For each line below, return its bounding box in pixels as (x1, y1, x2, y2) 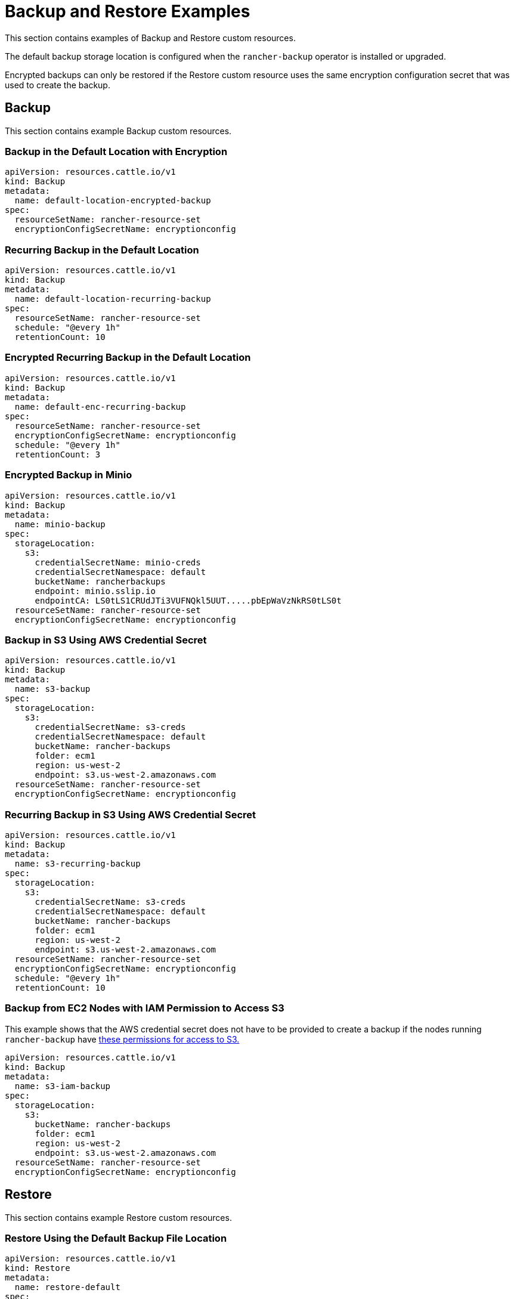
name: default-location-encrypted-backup (14, 196, 211, 206)
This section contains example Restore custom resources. (5, 1212, 232, 1223)
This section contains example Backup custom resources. (5, 125, 232, 136)
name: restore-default (14, 1282, 120, 1292)
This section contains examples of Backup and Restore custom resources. (5, 32, 296, 43)
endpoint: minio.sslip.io (35, 586, 156, 596)
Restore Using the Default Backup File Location (5, 1232, 227, 1245)
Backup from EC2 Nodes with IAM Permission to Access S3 (5, 1002, 284, 1015)
